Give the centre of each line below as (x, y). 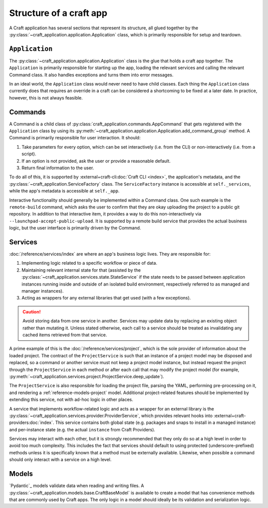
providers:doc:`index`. (32, 422)
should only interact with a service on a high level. (60, 460)
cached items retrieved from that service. (65, 335)
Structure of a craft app (58, 13)
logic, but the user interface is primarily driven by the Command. (75, 228)
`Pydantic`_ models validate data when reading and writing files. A (76, 486)
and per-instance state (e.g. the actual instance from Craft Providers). (82, 429)
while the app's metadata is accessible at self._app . (64, 191)
